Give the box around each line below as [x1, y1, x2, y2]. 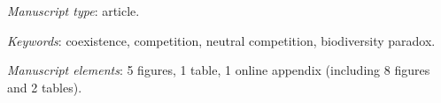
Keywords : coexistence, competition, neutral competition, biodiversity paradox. [7, 31, 436, 49]
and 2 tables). [7, 77, 82, 96]
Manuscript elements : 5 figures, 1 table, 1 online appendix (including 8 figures [7, 61, 430, 79]
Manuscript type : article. [7, 2, 140, 19]
